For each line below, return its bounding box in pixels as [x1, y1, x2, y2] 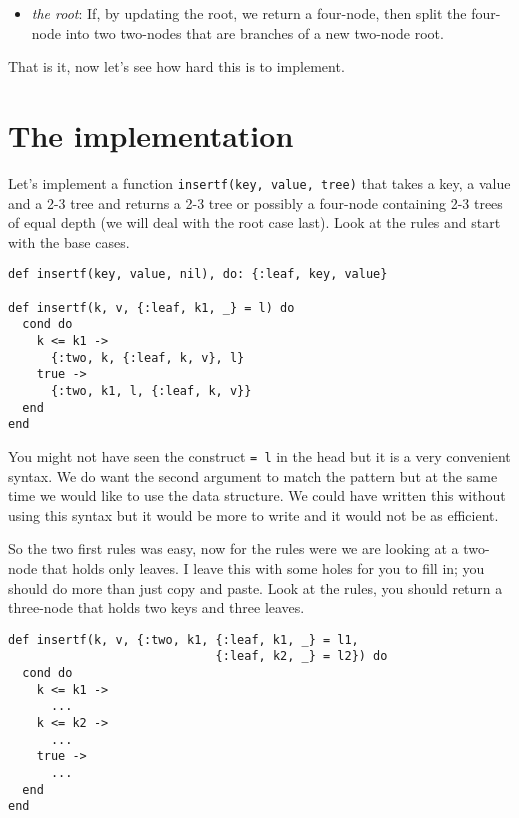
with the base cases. [8, 231, 130, 252]
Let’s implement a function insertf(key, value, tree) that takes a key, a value [8, 172, 511, 193]
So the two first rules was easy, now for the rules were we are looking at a [8, 538, 459, 559]
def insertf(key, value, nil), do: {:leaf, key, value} [8, 267, 388, 282]
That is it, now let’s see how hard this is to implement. [8, 56, 345, 77]
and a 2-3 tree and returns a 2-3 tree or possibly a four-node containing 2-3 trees [8, 192, 503, 213]
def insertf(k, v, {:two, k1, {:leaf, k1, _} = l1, [8, 632, 359, 647]
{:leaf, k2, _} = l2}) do [215, 649, 388, 664]
